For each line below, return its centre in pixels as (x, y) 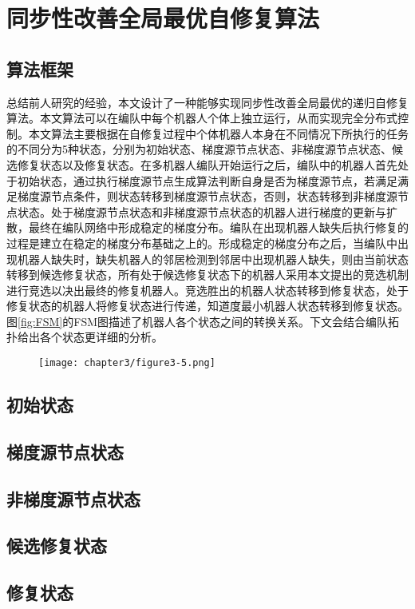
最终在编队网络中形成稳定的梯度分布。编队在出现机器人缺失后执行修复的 (218, 227)
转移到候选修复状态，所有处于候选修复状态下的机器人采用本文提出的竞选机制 (207, 275)
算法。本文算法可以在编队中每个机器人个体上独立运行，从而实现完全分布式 (202, 118)
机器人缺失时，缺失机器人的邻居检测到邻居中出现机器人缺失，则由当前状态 (213, 259)
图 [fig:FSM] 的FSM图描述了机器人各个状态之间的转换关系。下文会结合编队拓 (203, 321)
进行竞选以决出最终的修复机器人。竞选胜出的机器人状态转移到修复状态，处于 (207, 290)
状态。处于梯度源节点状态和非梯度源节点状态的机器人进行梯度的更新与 (202, 211)
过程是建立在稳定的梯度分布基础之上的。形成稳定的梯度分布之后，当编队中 (202, 243)
